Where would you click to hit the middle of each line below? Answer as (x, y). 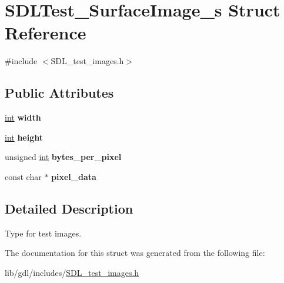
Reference (46, 33)
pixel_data (74, 176)
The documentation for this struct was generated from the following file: (135, 253)
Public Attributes (59, 93)
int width (23, 117)
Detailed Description (69, 208)
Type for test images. (43, 233)
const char (23, 176)
